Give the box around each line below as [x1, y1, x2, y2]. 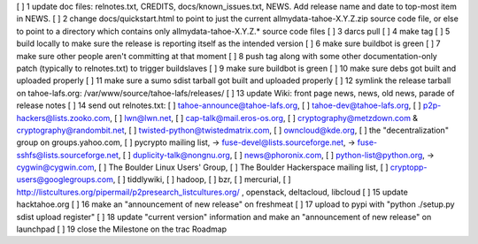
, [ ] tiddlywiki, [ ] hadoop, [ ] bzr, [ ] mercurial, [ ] [112, 174, 291, 185]
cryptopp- [389, 162, 428, 172]
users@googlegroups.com [16, 174, 114, 185]
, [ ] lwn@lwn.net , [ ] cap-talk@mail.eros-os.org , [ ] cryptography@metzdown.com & [109, 112, 419, 123]
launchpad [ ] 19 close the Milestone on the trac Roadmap [16, 224, 227, 234]
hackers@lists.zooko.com [16, 112, 111, 123]
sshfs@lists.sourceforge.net [16, 149, 119, 160]
